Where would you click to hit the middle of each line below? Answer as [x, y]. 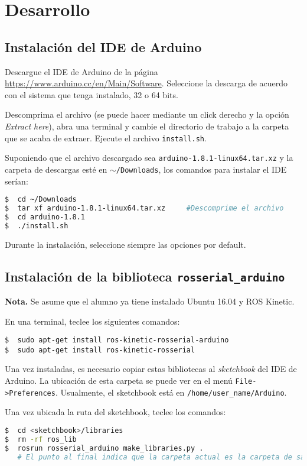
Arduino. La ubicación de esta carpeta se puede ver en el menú [119, 381]
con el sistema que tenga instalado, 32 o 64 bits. [92, 94]
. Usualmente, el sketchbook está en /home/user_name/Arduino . [171, 392]
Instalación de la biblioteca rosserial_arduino [145, 276]
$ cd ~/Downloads [41, 200]
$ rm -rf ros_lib [41, 439]
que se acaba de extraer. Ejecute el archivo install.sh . [106, 137]
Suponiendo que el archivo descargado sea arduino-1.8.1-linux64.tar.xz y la [149, 158]
